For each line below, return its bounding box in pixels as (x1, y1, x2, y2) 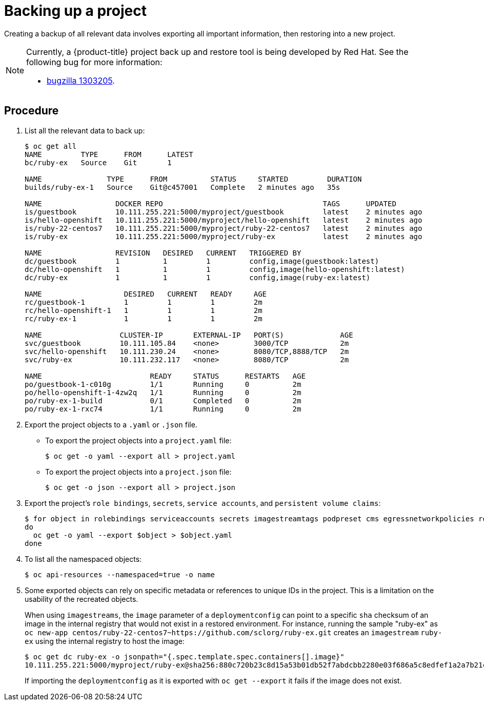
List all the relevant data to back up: (25, 126, 145, 135)
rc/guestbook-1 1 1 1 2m (25, 298, 263, 306)
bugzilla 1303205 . (47, 75, 115, 86)
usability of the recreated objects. (25, 594, 138, 603)
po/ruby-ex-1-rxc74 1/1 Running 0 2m (25, 404, 301, 413)
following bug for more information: (26, 56, 163, 67)
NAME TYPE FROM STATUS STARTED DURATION (25, 174, 362, 183)
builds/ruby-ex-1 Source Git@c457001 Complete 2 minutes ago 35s (25, 183, 340, 191)
